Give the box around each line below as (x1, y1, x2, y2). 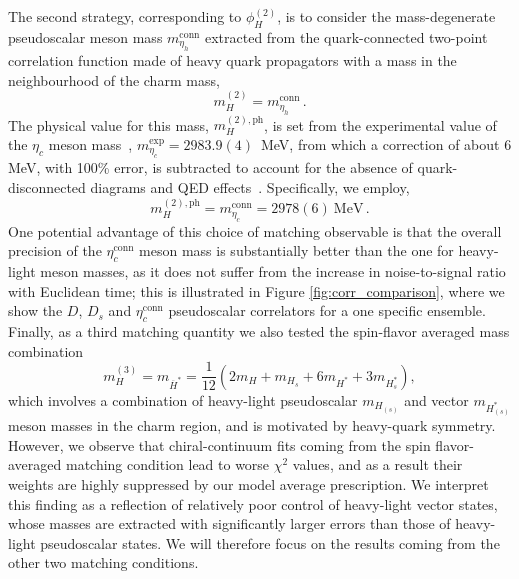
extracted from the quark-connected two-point (204, 26, 488, 47)
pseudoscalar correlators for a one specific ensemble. (168, 300, 486, 321)
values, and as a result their (292, 454, 463, 475)
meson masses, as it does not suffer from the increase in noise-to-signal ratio (40, 261, 506, 282)
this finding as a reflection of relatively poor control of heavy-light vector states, (8, 493, 498, 514)
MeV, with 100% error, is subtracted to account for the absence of (8, 157, 413, 178)
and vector (404, 389, 469, 410)
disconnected (8, 177, 86, 198)
